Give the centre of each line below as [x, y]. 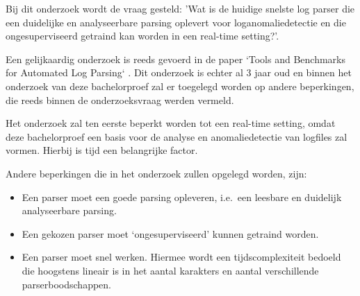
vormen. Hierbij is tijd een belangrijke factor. [102, 150]
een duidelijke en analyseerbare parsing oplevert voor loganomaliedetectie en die [176, 22]
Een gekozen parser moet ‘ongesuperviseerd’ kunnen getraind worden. [170, 233]
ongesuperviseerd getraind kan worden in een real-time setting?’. [142, 36]
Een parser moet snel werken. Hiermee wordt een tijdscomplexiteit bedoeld [181, 257]
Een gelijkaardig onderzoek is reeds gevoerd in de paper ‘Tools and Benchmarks [175, 59]
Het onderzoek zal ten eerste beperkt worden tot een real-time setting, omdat [171, 123]
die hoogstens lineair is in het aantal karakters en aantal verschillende [170, 270]
